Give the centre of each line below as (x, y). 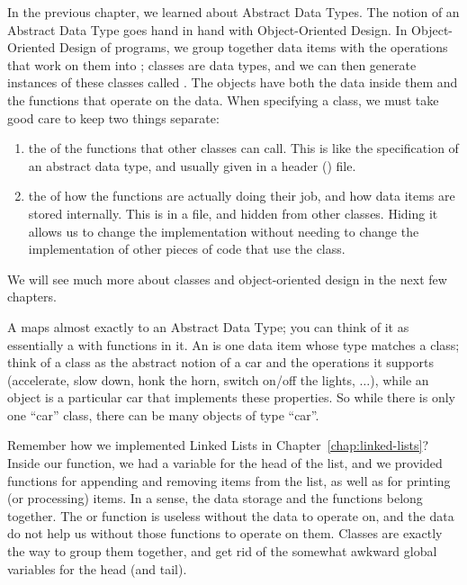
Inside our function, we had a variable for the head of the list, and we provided (225, 463)
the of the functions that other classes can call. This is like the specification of (243, 148)
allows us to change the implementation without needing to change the (224, 231)
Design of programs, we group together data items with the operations (253, 47)
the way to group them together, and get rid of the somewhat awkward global (222, 551)
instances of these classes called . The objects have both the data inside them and (233, 82)
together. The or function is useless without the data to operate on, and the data (231, 515)
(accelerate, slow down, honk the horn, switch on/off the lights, (181, 379)
